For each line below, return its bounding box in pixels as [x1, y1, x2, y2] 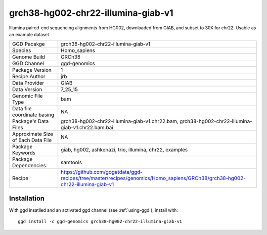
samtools [60, 159, 82, 166]
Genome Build [12, 53, 45, 60]
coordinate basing [12, 111, 54, 118]
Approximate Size [12, 131, 53, 138]
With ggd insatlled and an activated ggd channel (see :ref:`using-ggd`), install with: [9, 207, 178, 213]
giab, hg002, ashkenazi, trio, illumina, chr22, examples [60, 146, 188, 153]
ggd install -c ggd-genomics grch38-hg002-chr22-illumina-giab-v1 [18, 219, 182, 225]
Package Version [12, 67, 52, 74]
